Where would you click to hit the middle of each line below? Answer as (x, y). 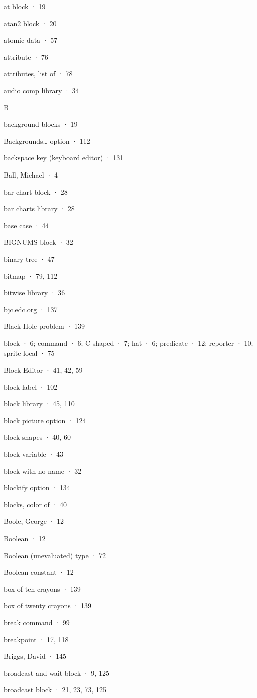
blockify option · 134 (37, 488)
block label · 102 (31, 386)
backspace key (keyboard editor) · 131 (64, 158)
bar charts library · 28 (39, 208)
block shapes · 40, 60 (37, 437)
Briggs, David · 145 (35, 656)
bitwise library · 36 (35, 293)
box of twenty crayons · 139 (48, 605)
